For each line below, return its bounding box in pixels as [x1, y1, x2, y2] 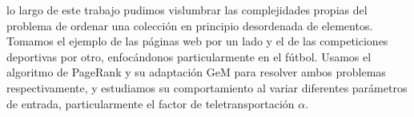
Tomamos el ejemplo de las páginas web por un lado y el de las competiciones [6, 33, 388, 49]
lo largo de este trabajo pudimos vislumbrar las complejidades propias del [6, 2, 368, 18]
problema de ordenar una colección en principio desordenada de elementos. [6, 17, 373, 33]
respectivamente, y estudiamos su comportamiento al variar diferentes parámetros [6, 79, 408, 96]
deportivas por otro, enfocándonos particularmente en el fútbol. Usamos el [6, 48, 372, 64]
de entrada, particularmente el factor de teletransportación [6, 95, 295, 111]
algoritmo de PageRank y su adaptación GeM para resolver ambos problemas [6, 64, 386, 80]
